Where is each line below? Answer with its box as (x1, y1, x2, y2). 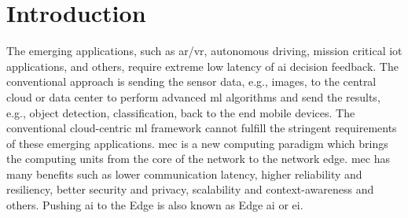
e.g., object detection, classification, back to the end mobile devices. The (6, 104, 355, 120)
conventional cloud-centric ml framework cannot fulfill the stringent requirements (6, 120, 397, 136)
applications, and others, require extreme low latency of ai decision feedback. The (6, 57, 399, 74)
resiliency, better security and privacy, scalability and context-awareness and (6, 181, 374, 198)
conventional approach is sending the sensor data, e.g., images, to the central (6, 73, 377, 90)
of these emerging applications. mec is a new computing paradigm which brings (6, 135, 388, 151)
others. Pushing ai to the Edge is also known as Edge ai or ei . (6, 197, 303, 213)
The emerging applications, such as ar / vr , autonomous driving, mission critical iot (6, 42, 402, 59)
